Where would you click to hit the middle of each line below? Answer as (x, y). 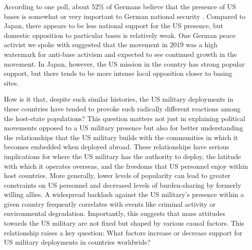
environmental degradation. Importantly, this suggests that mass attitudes (115, 213)
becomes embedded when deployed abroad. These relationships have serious (117, 147)
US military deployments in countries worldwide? (77, 242)
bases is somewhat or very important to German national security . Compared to (125, 16)
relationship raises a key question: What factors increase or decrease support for (123, 232)
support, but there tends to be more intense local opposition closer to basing (118, 73)
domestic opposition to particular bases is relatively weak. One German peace (120, 35)
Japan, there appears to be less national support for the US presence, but (114, 26)
